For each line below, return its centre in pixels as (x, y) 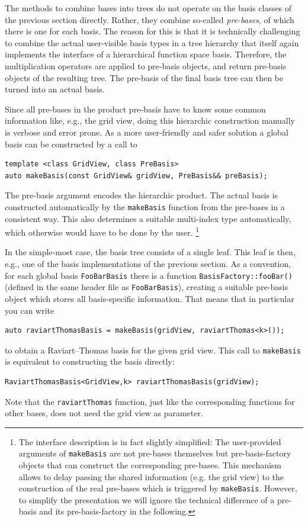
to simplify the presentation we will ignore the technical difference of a (147, 499)
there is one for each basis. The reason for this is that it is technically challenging (153, 31)
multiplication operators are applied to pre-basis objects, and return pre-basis (146, 65)
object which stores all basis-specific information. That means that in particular (150, 298)
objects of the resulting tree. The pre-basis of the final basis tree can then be (144, 77)
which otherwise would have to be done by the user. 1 (102, 231)
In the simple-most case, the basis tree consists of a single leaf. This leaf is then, (150, 252)
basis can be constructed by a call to (71, 144)
